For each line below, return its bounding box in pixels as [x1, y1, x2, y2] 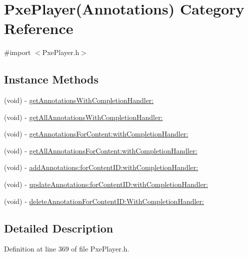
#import [4, 47, 31, 57]
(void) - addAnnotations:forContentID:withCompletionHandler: [4, 162, 198, 172]
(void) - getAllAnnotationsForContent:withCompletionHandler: [4, 145, 197, 155]
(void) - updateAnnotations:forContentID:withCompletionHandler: [4, 179, 208, 189]
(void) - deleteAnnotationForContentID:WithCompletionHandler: [4, 195, 204, 206]
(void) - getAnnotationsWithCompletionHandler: [4, 95, 154, 105]
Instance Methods [4, 71, 98, 87]
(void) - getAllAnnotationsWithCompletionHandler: [4, 111, 163, 122]
